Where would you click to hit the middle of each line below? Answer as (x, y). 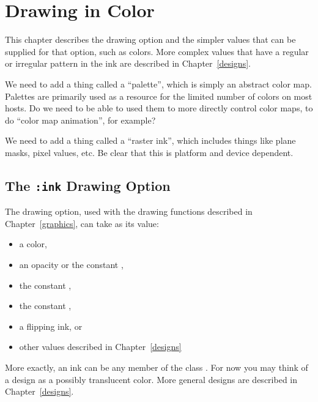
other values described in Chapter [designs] (100, 347)
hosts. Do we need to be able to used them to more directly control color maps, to (159, 108)
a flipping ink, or (51, 326)
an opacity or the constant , (71, 265)
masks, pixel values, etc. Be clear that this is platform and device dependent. (149, 152)
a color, (33, 244)
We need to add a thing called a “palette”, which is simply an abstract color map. (158, 84)
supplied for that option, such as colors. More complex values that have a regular (157, 51)
